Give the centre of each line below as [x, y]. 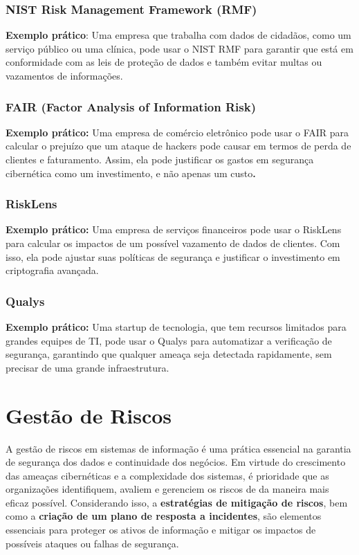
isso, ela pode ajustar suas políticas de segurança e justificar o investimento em [173, 256]
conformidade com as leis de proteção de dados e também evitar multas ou [164, 62]
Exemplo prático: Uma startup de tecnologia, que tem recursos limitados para [176, 327]
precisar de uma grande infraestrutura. [88, 367]
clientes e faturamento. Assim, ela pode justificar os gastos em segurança [160, 159]
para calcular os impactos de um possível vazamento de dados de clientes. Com [173, 243]
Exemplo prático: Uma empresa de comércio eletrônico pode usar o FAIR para [177, 132]
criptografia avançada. [52, 270]
